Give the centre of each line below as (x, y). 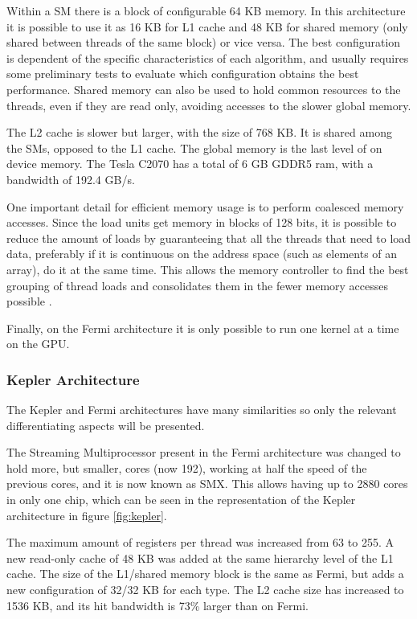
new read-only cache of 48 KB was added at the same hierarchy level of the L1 (200, 558)
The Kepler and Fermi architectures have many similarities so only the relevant (202, 410)
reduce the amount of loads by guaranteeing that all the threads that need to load (209, 238)
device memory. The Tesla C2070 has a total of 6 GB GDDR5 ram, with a (190, 164)
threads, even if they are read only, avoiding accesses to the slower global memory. (209, 105)
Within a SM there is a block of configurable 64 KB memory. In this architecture (206, 10)
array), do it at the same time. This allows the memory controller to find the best (208, 269)
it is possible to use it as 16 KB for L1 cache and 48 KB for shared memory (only (207, 26)
